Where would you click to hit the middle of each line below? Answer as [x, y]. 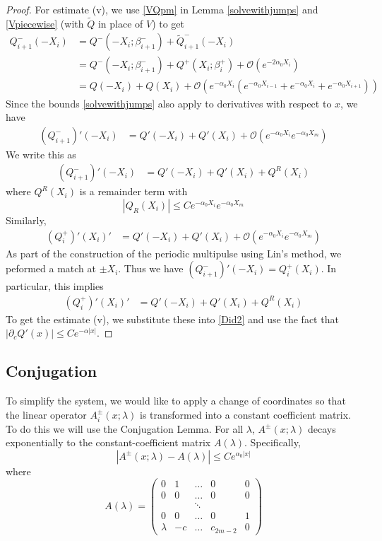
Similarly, [26, 220]
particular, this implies [55, 286]
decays [322, 428]
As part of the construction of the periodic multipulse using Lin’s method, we [174, 253]
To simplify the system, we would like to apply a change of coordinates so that [176, 401]
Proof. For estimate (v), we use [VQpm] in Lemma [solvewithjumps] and [162, 9]
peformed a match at [51, 268]
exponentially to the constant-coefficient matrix [108, 442]
